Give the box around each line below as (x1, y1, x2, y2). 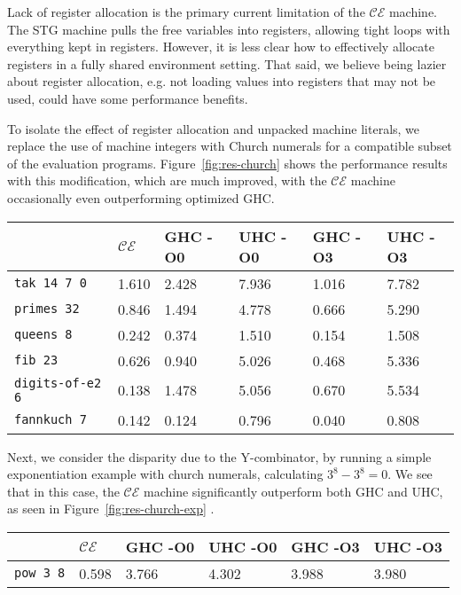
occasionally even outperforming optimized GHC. (7, 188, 275, 207)
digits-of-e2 (14, 375, 102, 390)
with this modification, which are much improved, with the (7, 171, 327, 190)
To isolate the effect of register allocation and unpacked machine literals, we (7, 119, 420, 137)
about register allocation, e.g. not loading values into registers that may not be (7, 72, 436, 90)
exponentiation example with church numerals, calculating (7, 465, 324, 483)
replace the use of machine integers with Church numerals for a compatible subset (7, 137, 452, 155)
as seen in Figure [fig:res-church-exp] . (7, 499, 215, 518)
